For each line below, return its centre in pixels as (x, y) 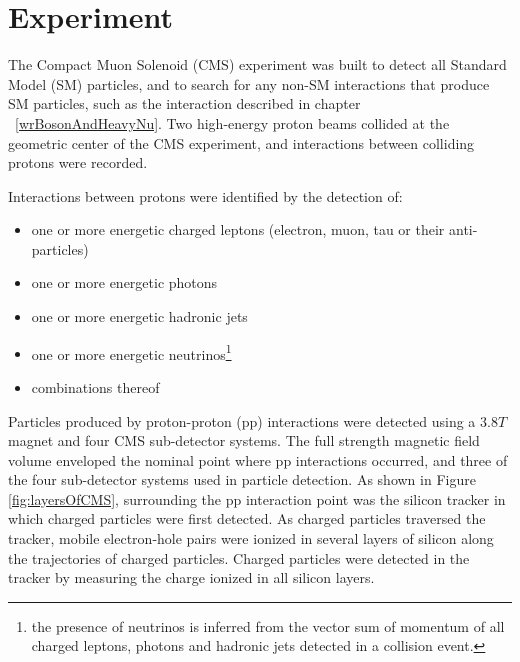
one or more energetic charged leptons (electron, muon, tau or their (238, 229)
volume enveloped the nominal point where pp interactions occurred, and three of (258, 459)
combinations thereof (95, 386)
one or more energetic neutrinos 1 (131, 352)
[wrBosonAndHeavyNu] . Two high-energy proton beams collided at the (232, 122)
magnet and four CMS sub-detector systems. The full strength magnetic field (244, 440)
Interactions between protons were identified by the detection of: (205, 195)
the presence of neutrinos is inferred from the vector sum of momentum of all (268, 625)
